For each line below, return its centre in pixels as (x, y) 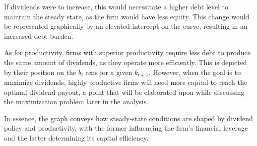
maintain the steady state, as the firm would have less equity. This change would (127, 16)
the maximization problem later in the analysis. (76, 102)
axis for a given (109, 72)
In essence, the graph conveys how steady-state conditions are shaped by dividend (128, 118)
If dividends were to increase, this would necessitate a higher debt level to (116, 6)
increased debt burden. (39, 36)
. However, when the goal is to (195, 72)
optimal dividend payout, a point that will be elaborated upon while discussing (124, 92)
